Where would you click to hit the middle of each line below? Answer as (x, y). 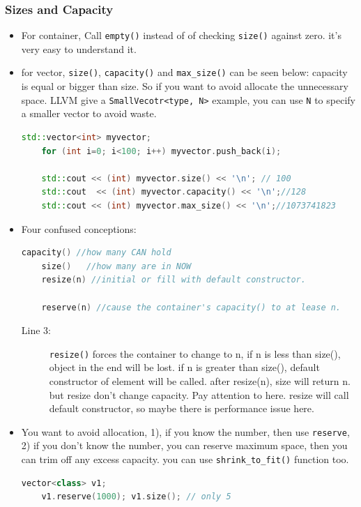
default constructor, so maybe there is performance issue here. (182, 408)
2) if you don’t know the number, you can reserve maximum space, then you (184, 445)
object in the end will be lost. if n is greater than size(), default (184, 367)
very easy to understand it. (79, 48)
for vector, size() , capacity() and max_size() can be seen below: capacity (184, 72)
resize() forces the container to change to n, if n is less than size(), (195, 353)
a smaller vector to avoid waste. (89, 113)
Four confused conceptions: (79, 228)
